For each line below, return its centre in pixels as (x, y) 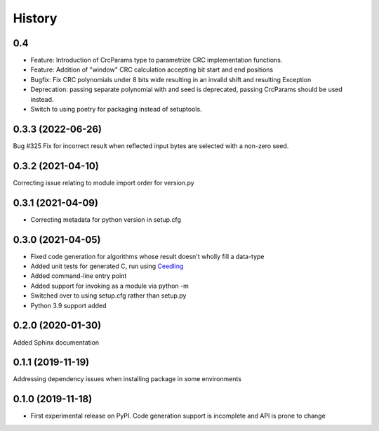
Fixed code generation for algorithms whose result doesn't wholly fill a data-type (147, 256)
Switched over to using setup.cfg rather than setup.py (108, 296)
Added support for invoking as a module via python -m (109, 286)
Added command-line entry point (79, 276)
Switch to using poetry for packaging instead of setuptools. (117, 110)
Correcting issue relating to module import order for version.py (104, 183)
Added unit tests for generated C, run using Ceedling (107, 266)
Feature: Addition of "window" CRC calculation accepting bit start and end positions (152, 69)
